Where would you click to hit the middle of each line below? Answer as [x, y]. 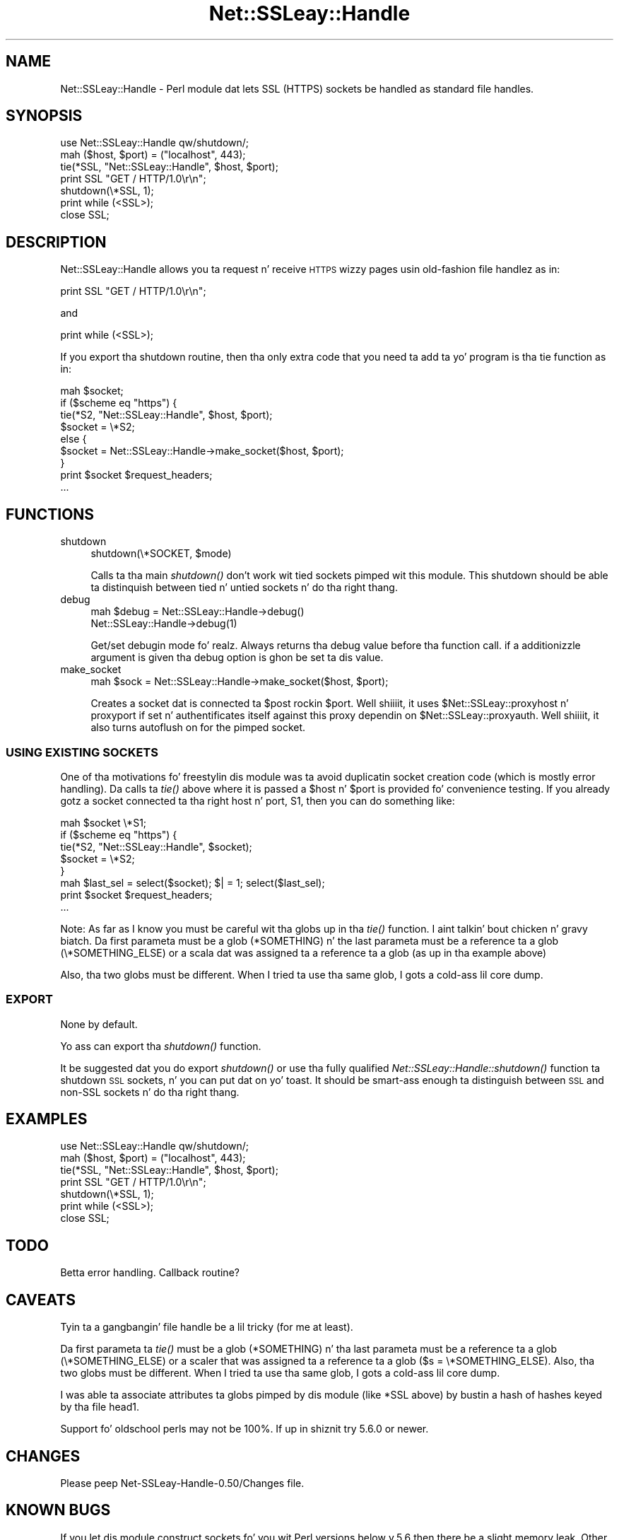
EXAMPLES [47, 1119]
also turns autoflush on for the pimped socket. [198, 728]
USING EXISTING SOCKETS [82, 752]
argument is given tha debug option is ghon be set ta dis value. [237, 658]
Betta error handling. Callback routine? [150, 1273]
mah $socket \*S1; [104, 822]
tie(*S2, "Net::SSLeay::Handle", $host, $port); [166, 415]
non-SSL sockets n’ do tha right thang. [150, 1092]
